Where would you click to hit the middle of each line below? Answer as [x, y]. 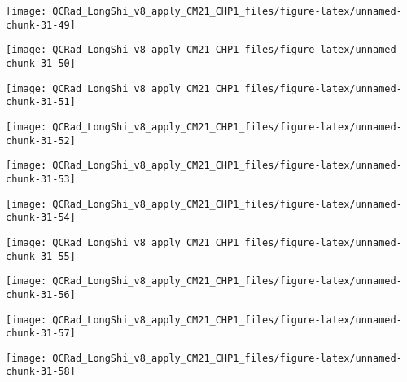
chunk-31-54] [41, 218]
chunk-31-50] [41, 63]
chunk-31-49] [41, 25]
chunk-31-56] [41, 294]
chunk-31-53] [41, 179]
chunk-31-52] [41, 141]
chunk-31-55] [41, 256]
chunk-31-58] [41, 372]
